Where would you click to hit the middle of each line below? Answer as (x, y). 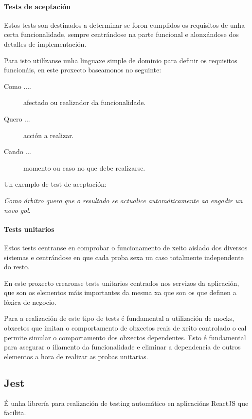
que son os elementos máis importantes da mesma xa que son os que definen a (120, 292)
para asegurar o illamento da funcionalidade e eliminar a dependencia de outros (122, 347)
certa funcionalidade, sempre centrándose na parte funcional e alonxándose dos (121, 34)
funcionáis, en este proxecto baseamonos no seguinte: (83, 70)
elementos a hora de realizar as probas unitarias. (76, 356)
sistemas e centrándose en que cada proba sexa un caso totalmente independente (124, 257)
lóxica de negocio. (30, 302)
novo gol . (17, 210)
